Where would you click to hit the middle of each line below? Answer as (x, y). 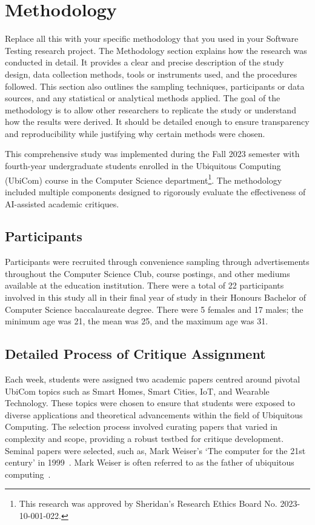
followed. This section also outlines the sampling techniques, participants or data (155, 86)
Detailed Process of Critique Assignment (135, 354)
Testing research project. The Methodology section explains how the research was (156, 50)
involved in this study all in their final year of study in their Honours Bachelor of (155, 297)
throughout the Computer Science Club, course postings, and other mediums (148, 273)
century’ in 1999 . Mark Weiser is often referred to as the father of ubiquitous (150, 462)
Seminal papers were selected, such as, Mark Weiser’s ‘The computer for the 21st (155, 450)
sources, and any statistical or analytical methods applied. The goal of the (143, 98)
